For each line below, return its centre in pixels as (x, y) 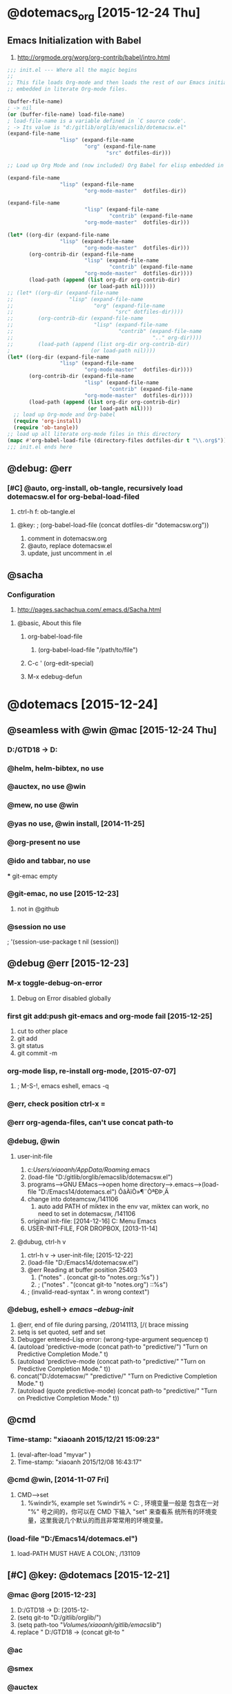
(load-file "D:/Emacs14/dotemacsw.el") (83, 1262)
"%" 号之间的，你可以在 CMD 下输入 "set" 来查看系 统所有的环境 (119, 1512)
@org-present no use (44, 842)
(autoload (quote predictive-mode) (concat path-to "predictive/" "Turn (117, 1391)
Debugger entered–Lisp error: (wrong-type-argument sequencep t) (113, 1339)
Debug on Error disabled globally (64, 998)
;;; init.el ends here (40, 447)
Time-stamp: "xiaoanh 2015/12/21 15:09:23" (84, 1440)
